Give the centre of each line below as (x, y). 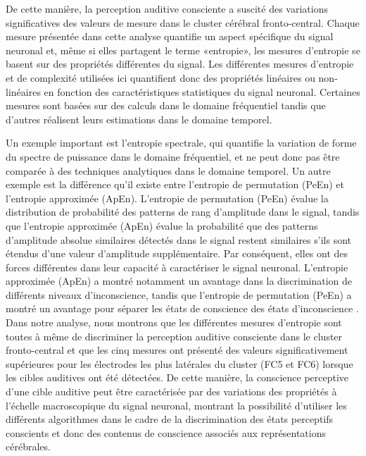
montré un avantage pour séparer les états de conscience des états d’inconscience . (182, 308)
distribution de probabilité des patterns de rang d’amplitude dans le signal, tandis (183, 212)
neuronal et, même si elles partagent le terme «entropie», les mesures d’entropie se (183, 50)
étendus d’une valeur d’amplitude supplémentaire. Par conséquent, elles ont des (177, 253)
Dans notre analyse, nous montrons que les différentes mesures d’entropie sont (174, 322)
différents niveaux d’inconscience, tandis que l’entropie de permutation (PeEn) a (179, 294)
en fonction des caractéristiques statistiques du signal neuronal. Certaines (202, 91)
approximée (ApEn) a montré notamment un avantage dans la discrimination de (179, 281)
